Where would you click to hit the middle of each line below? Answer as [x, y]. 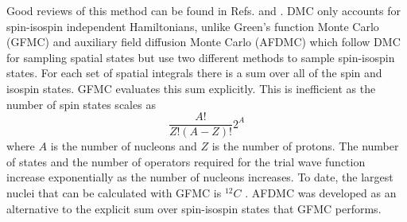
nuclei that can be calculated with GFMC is [114, 193]
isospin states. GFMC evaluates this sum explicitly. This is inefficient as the [191, 88]
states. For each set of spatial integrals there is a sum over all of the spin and [194, 73]
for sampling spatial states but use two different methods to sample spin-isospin [201, 57]
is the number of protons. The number [305, 146]
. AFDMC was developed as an [321, 193]
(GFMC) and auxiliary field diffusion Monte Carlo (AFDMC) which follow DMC [203, 42]
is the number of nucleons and [124, 146]
